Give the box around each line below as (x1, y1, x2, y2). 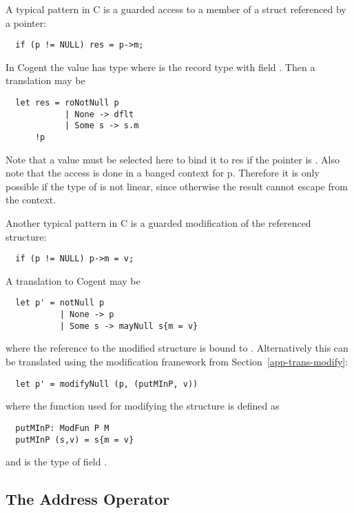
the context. (6, 192, 56, 207)
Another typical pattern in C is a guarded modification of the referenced (6, 216, 311, 230)
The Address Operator (6, 488, 170, 510)
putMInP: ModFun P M (15, 423, 110, 433)
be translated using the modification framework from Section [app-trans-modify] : (6, 354, 348, 369)
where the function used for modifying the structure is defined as (6, 399, 280, 413)
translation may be (6, 73, 85, 88)
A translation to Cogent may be (6, 273, 140, 288)
